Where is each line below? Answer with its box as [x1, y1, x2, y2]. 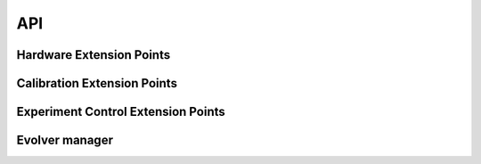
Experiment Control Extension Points [16, 104, 226, 119]
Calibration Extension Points [16, 76, 178, 91]
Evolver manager [16, 133, 113, 148]
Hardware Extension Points [16, 47, 171, 62]
